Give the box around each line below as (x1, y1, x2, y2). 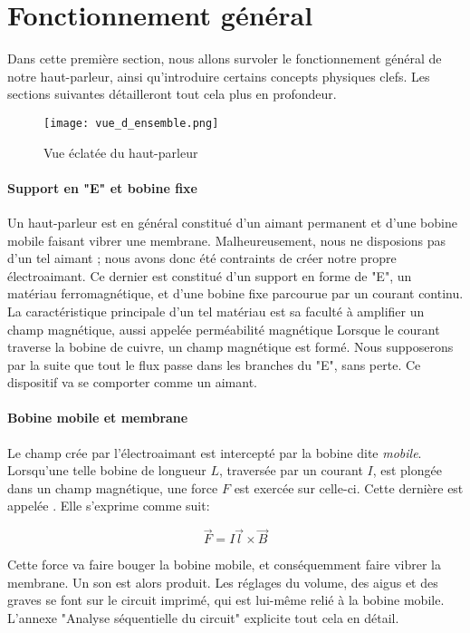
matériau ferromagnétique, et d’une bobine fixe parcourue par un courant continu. (7, 284, 464, 303)
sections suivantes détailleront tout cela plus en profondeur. (7, 84, 337, 103)
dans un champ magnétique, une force (7, 478, 218, 497)
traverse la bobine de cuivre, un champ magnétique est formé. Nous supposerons (7, 337, 454, 356)
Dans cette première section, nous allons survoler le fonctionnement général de (7, 49, 442, 68)
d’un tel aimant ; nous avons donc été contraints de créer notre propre (7, 248, 397, 268)
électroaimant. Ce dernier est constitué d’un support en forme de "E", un (7, 266, 412, 285)
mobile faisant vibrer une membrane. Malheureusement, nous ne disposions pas (7, 230, 446, 249)
